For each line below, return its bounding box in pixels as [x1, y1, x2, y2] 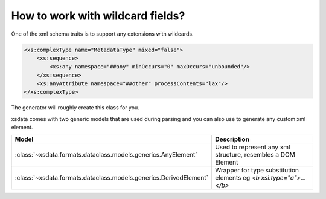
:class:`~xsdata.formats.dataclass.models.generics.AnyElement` [14, 150, 197, 158]
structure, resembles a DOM [215, 150, 295, 158]
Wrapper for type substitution [215, 166, 299, 174]
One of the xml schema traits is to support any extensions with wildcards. [11, 30, 194, 38]
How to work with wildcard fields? [11, 9, 185, 22]
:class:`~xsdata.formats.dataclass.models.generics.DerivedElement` [14, 173, 208, 181]
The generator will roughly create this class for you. [11, 104, 140, 111]
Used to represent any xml [215, 143, 290, 151]
